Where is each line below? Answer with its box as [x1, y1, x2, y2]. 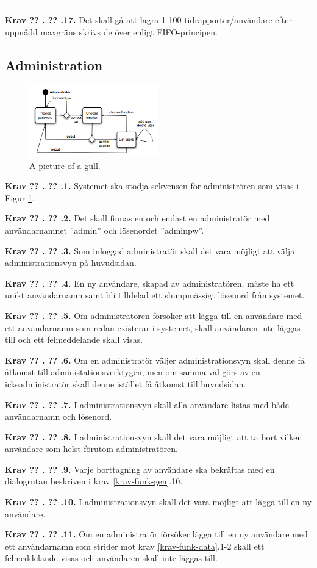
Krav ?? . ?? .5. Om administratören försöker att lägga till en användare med [5, 309, 302, 322]
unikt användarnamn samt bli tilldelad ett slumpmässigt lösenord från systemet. [5, 289, 305, 301]
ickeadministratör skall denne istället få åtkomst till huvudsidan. [5, 377, 246, 390]
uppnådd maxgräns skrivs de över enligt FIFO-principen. [5, 25, 218, 38]
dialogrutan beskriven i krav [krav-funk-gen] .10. [5, 475, 183, 487]
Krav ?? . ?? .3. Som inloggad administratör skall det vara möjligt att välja [5, 244, 295, 257]
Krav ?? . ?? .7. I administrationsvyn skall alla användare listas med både [5, 398, 289, 411]
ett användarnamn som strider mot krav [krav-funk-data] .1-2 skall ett [5, 539, 265, 552]
